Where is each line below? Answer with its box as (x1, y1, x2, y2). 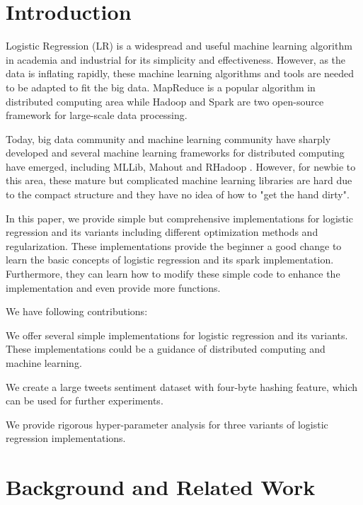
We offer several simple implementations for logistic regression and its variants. (6, 327, 348, 342)
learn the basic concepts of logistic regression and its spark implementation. (6, 252, 334, 267)
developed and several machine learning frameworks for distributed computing (6, 145, 345, 160)
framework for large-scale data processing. (6, 108, 188, 123)
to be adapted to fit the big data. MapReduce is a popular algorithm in (6, 79, 316, 94)
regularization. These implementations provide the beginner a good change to (6, 238, 342, 253)
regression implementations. (6, 431, 126, 446)
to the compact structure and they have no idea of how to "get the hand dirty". (6, 187, 350, 202)
